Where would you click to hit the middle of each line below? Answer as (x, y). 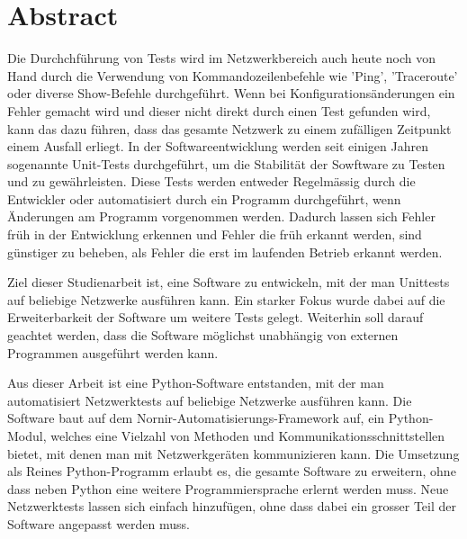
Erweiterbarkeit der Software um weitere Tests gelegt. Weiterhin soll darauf (216, 317)
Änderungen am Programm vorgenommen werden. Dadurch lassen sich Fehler (221, 216)
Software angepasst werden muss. (99, 523)
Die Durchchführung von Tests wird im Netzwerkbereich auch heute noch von (221, 58)
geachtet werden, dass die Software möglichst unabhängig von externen (203, 335)
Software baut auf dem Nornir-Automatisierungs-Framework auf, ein (196, 418)
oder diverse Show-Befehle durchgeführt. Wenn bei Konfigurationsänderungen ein (231, 93)
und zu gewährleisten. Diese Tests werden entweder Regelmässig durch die (211, 181)
